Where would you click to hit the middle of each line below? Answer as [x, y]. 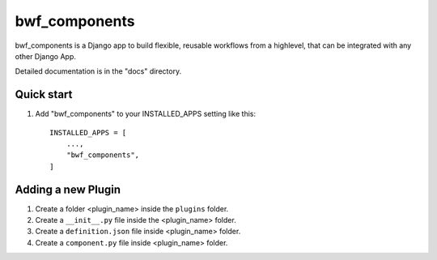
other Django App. [46, 56]
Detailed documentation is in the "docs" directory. [98, 71]
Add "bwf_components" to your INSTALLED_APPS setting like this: [146, 114]
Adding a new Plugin [68, 189]
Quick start [44, 94]
